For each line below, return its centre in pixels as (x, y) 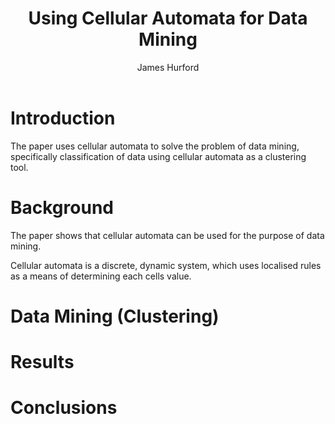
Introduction (63, 118)
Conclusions (64, 408)
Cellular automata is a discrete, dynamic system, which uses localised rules (166, 265)
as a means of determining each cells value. (101, 276)
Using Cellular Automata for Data (168, 18)
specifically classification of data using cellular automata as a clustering (158, 156)
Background (62, 207)
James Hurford (168, 67)
